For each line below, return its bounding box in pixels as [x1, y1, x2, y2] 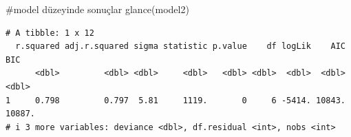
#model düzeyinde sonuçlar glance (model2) [6, 2, 189, 16]
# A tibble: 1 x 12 [6, 28, 94, 38]
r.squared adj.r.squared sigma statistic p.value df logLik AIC [15, 41, 345, 52]
